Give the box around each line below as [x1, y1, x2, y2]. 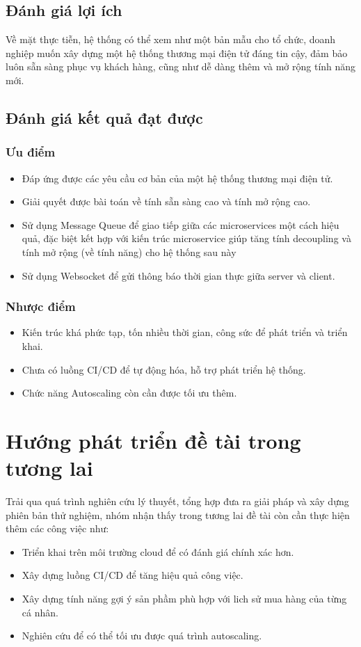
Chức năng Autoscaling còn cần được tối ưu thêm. [22, 385, 237, 400]
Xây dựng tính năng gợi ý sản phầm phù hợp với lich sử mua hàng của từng [22, 591, 347, 606]
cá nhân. [22, 605, 58, 619]
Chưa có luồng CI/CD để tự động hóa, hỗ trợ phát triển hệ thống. [22, 362, 306, 376]
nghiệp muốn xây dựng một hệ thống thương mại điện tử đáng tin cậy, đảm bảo [6, 45, 348, 60]
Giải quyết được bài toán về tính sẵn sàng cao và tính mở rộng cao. [22, 194, 311, 209]
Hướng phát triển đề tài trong [6, 426, 301, 454]
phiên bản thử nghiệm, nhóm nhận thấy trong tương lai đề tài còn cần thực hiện [6, 507, 350, 522]
